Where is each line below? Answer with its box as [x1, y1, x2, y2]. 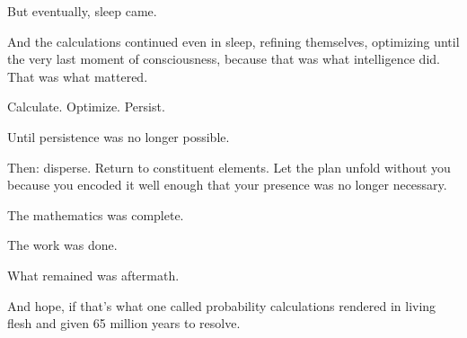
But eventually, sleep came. [7, 2, 157, 20]
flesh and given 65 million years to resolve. [7, 314, 241, 333]
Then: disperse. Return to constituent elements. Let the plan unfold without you [7, 157, 451, 176]
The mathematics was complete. [7, 205, 184, 224]
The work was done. [7, 236, 118, 254]
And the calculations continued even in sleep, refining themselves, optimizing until [7, 31, 460, 50]
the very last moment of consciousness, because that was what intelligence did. [7, 49, 440, 68]
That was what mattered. [7, 67, 148, 85]
